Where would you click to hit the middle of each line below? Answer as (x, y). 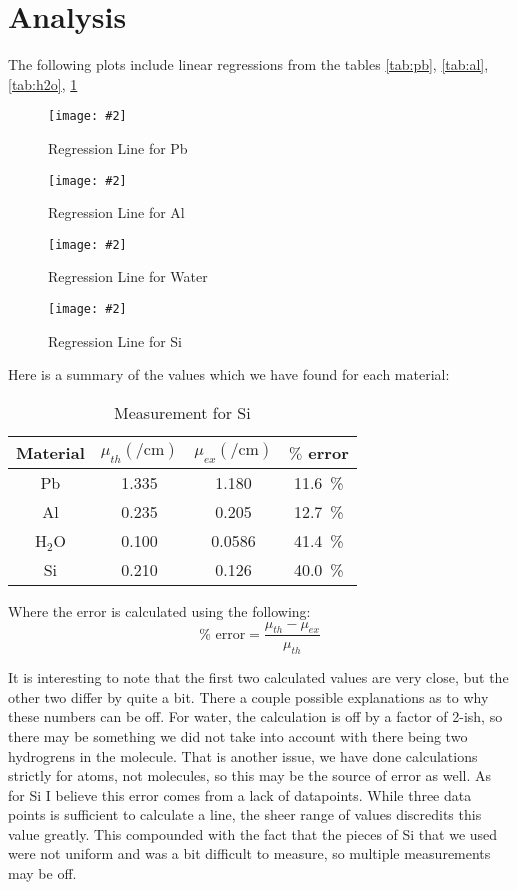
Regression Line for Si (115, 340)
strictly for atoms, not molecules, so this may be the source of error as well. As (249, 775)
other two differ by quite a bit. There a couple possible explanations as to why (248, 696)
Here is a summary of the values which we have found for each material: (229, 374)
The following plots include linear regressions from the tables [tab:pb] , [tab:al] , (248, 64)
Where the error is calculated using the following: (159, 610)
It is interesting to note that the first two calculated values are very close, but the (258, 677)
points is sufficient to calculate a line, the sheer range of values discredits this (245, 814)
